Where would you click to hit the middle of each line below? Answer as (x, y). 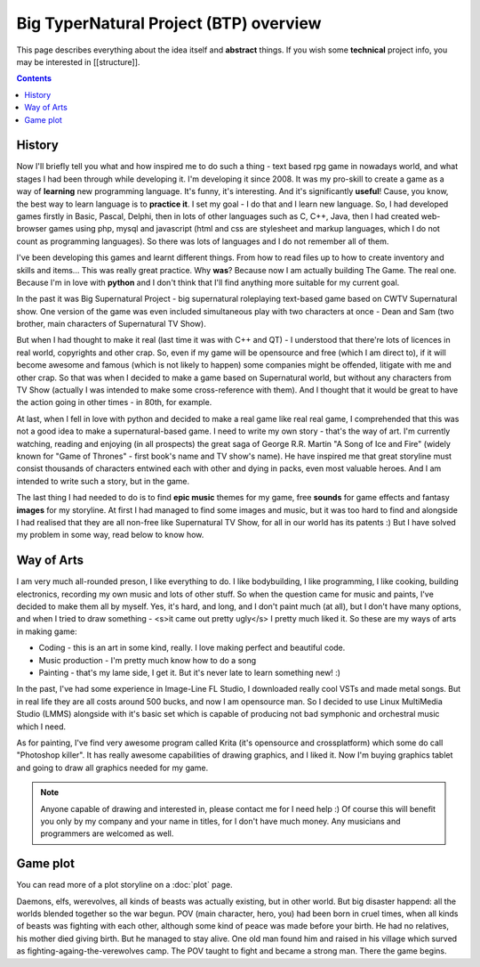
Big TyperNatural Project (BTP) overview (169, 23)
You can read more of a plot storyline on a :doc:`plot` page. (124, 885)
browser (32, 229)
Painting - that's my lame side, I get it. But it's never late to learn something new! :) (190, 672)
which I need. (41, 727)
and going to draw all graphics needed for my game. (112, 768)
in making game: (47, 631)
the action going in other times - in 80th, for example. (114, 402)
